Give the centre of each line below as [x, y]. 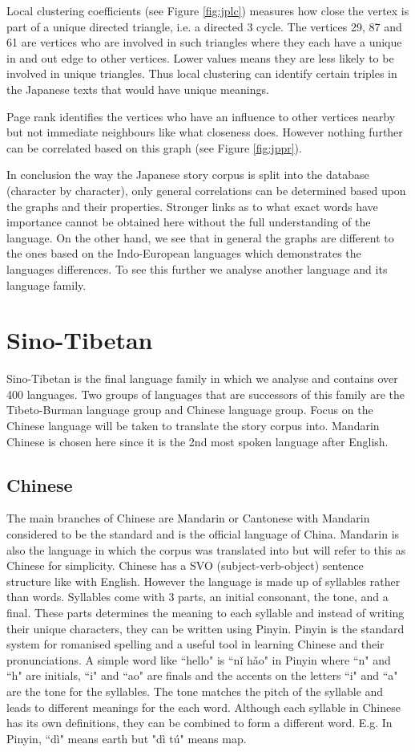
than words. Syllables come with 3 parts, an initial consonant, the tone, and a [197, 597]
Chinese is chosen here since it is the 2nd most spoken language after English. [197, 441]
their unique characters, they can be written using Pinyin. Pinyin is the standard [205, 628]
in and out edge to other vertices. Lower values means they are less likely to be [200, 57]
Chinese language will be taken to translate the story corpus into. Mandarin [193, 425]
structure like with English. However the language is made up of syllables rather [203, 581]
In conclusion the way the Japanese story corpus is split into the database [188, 175]
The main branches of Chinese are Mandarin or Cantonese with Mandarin [188, 518]
